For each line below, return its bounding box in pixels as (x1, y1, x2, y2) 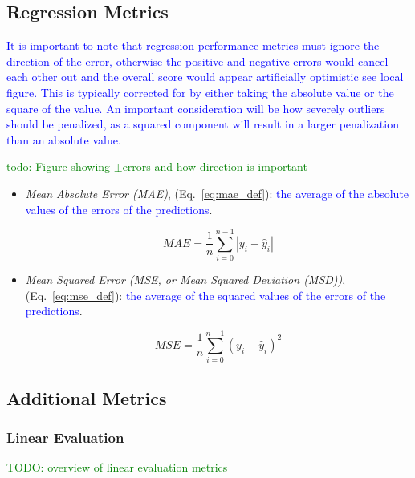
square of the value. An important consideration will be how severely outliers (6, 99, 385, 116)
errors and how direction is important (122, 158, 307, 175)
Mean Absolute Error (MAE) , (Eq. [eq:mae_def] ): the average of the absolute (25, 184, 409, 201)
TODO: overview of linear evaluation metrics (6, 459, 228, 476)
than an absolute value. (6, 131, 121, 148)
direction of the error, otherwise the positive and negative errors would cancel (6, 52, 389, 69)
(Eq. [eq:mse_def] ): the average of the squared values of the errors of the (25, 286, 386, 303)
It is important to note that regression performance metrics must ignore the (6, 37, 380, 54)
